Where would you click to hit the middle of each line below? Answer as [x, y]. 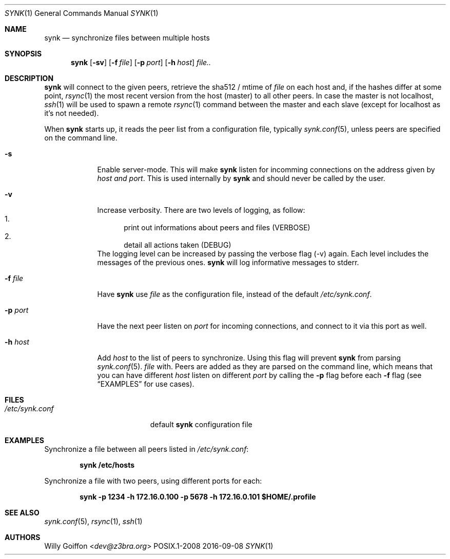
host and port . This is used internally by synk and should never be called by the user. [241, 178]
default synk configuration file [201, 424]
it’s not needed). [72, 113]
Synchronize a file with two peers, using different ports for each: [153, 481]
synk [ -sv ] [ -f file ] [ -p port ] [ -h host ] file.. [141, 62]
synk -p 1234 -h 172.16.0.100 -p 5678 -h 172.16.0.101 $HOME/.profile [198, 497]
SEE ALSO [22, 513]
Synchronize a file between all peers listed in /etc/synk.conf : [146, 449]
